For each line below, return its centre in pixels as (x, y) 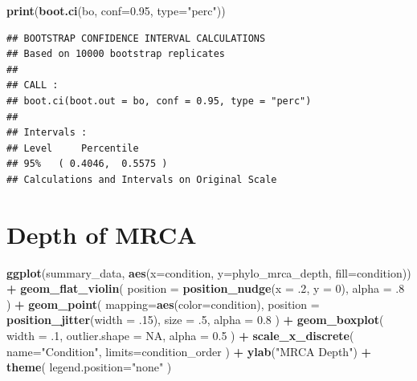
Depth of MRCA (102, 234)
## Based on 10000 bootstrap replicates (116, 54)
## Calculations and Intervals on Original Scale (142, 179)
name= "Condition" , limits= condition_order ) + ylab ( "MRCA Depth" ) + (189, 351)
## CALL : (33, 85)
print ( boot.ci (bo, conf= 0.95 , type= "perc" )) (116, 10)
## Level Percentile (73, 148)
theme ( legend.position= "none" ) (89, 367)
